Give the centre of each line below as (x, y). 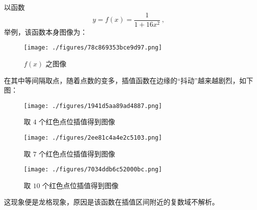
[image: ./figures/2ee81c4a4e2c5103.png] (93, 137)
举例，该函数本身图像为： (46, 31)
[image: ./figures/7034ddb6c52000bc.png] (93, 170)
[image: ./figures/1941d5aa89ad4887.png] (93, 106)
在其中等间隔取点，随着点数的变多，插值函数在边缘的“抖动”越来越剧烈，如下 (129, 80)
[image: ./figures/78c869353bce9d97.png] (93, 48)
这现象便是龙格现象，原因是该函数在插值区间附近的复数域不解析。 (111, 202)
